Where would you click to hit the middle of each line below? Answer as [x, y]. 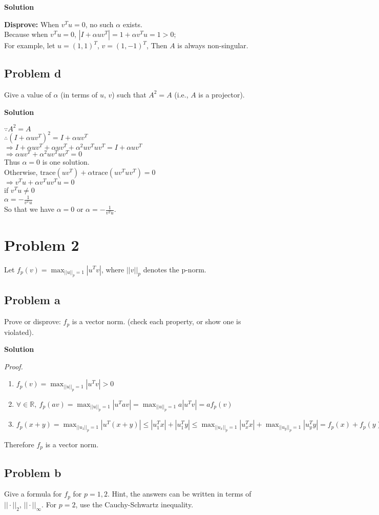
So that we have [29, 209]
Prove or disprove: [33, 321]
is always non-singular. [213, 45]
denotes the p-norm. [175, 269]
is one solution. [66, 162]
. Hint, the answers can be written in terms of [179, 494]
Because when [26, 34]
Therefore [19, 444]
